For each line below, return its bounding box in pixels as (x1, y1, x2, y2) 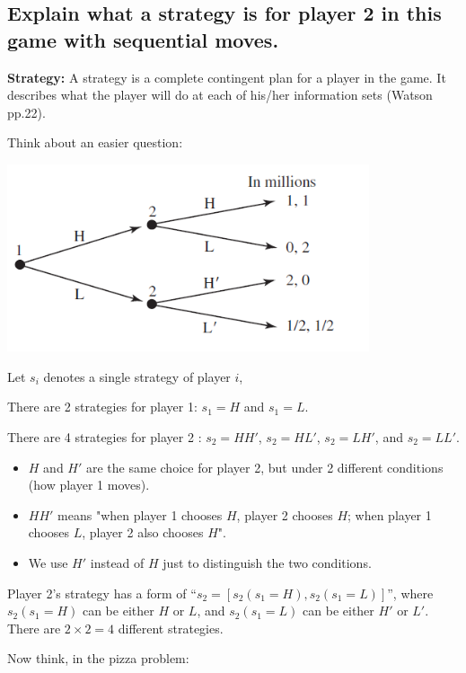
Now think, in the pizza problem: (7, 649, 189, 668)
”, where (387, 583, 434, 602)
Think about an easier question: (7, 133, 183, 152)
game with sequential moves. (7, 25, 279, 53)
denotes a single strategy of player (43, 367, 231, 385)
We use (28, 553, 68, 571)
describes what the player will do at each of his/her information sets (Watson (7, 85, 433, 104)
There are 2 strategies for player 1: (7, 397, 198, 416)
